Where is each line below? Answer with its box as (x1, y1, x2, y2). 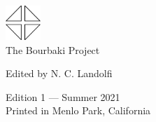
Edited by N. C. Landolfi (6, 66, 113, 81)
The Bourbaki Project (6, 42, 100, 57)
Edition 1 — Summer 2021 (6, 89, 120, 104)
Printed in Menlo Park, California (6, 103, 151, 118)
